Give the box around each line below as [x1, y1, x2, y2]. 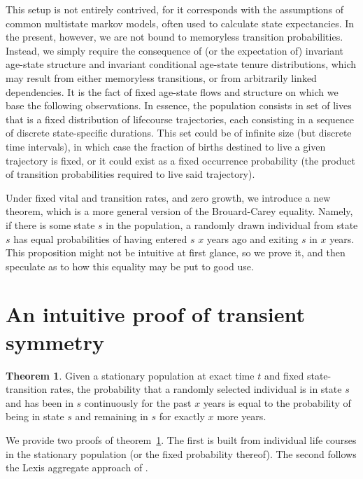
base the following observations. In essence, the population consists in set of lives [6, 98, 352, 113]
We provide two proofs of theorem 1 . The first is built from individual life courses [6, 432, 357, 447]
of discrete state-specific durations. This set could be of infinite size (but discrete [6, 125, 352, 140]
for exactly [159, 409, 205, 424]
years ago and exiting [206, 231, 299, 246]
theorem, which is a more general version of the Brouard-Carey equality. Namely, [6, 204, 353, 218]
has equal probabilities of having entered [13, 231, 187, 246]
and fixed [264, 368, 304, 382]
